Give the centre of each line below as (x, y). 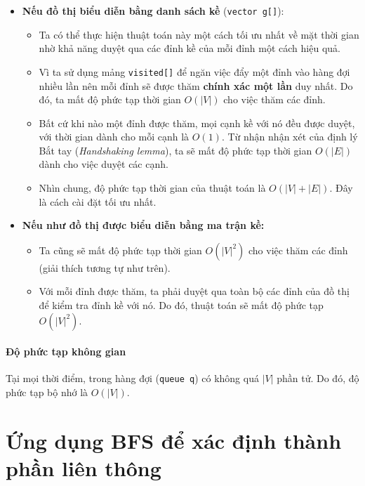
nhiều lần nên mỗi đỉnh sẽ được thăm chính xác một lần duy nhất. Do (196, 85)
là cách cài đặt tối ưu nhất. (98, 201)
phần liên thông (84, 468)
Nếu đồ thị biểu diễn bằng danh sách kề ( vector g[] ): (153, 11)
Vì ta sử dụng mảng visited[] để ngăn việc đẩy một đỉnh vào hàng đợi (194, 71)
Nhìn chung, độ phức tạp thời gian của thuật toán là (152, 188)
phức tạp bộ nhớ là (47, 392)
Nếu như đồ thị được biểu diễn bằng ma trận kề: (143, 225)
